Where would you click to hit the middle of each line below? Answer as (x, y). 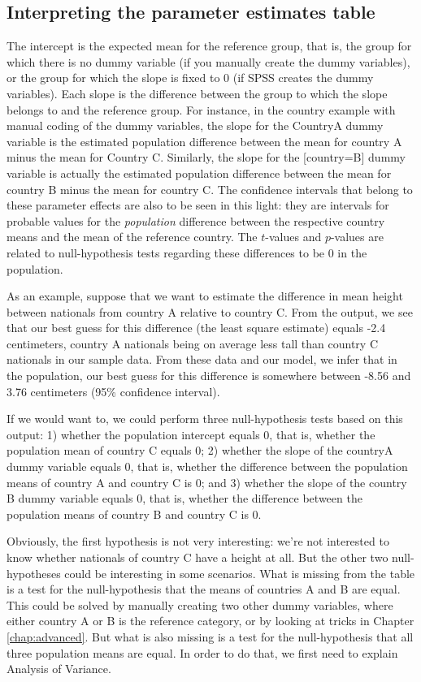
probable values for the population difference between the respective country (196, 220)
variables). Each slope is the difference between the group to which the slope (197, 93)
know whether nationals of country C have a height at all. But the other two (197, 557)
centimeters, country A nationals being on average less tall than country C (193, 343)
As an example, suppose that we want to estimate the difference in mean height (205, 296)
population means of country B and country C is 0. (134, 514)
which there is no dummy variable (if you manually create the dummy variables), (208, 61)
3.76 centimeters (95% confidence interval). (113, 391)
